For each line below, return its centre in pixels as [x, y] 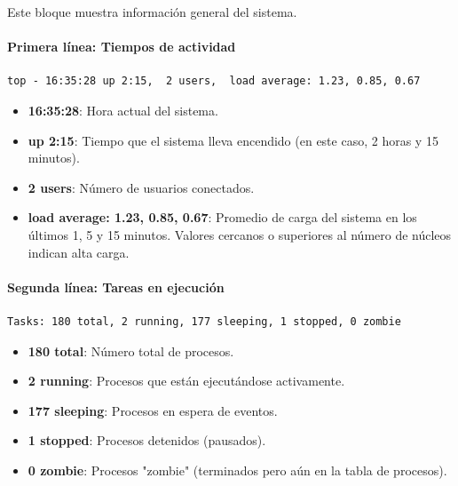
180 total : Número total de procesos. [131, 351]
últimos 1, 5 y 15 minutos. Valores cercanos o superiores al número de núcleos [240, 234]
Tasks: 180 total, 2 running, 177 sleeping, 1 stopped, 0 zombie [204, 321]
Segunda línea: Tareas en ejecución [116, 287]
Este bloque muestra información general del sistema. [152, 12]
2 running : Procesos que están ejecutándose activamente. [186, 381]
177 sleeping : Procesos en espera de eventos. [153, 410]
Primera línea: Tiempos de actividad [122, 47]
